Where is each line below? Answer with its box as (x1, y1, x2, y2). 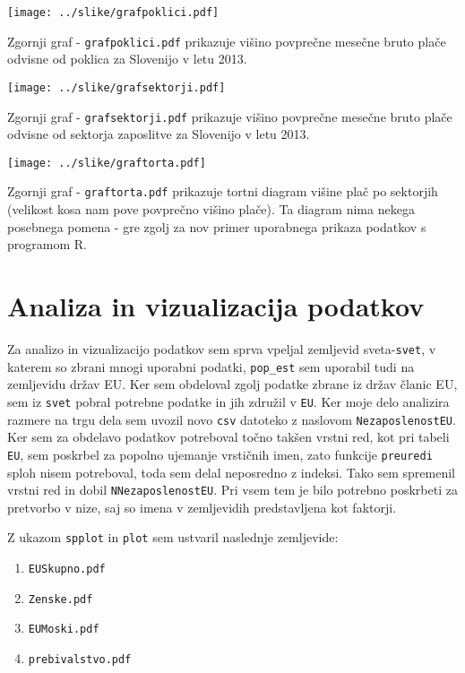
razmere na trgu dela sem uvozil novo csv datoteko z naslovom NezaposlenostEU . (7, 410, 456, 428)
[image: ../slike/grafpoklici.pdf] (7, 6, 220, 19)
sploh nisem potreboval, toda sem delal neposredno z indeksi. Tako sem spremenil (7, 462, 455, 481)
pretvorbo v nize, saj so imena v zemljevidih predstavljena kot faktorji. (7, 497, 397, 516)
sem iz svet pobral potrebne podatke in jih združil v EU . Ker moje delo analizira (7, 392, 450, 410)
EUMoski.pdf (28, 623, 99, 636)
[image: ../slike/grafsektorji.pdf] (7, 81, 226, 94)
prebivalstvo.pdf (28, 652, 132, 666)
